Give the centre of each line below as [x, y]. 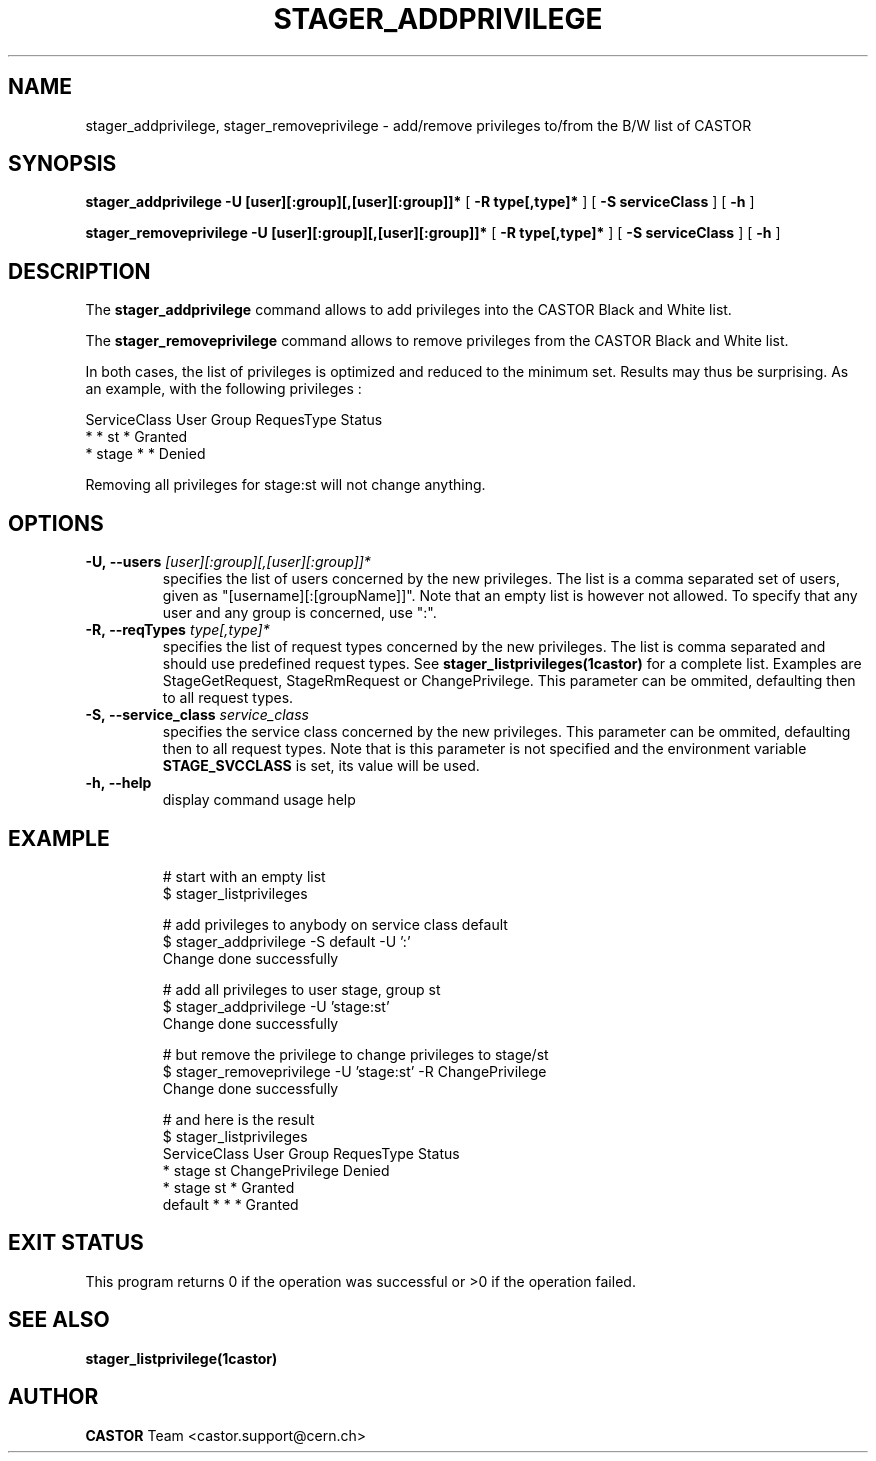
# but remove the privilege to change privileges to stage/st [355, 1054]
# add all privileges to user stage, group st [301, 989]
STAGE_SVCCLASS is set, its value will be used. [321, 766]
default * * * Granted [230, 1204]
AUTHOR [53, 1397]
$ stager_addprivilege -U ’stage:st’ [276, 1006]
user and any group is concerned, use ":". [299, 613]
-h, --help [118, 783]
